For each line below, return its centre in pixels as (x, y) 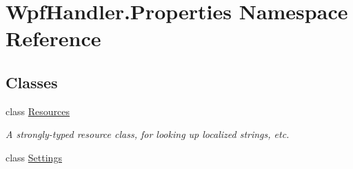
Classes (32, 82)
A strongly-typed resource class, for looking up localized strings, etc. (148, 134)
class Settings (34, 157)
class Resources (38, 111)
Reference (53, 38)
